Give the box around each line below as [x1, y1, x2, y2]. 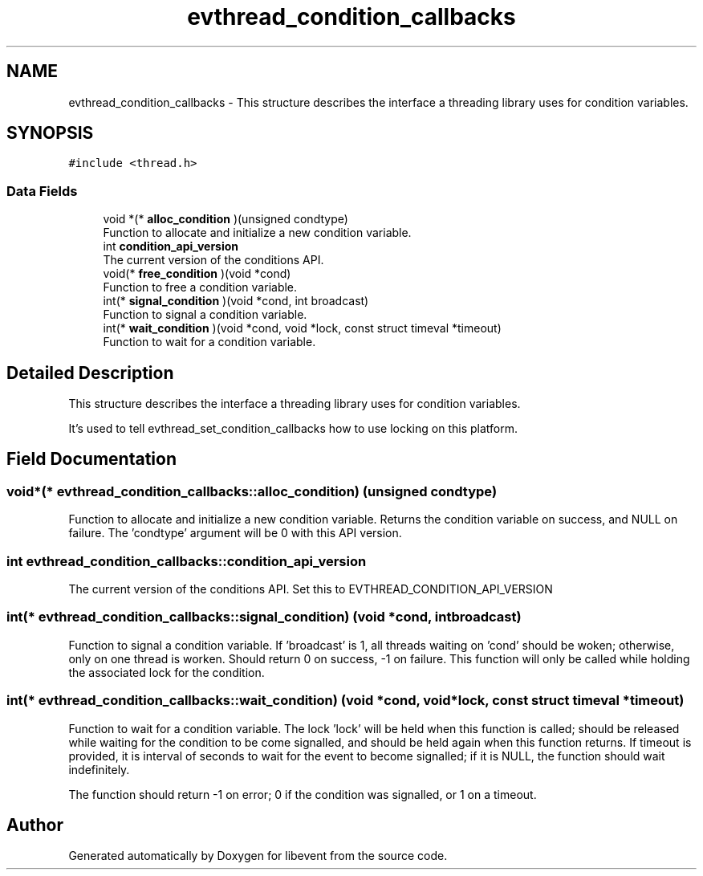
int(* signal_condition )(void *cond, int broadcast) [103, 294, 369, 308]
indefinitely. [68, 762, 130, 776]
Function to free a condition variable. [103, 280, 298, 295]
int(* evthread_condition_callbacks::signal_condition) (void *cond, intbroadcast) [6, 609, 522, 625]
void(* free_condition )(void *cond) [103, 267, 291, 281]
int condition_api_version [103, 239, 239, 254]
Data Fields [6, 182, 78, 199]
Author [6, 814, 63, 835]
